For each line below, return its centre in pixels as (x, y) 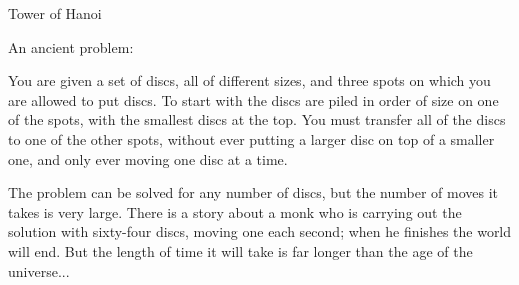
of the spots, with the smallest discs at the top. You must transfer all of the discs (257, 119)
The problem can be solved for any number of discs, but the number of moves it (253, 192)
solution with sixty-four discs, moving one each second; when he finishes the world (260, 231)
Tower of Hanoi (55, 13)
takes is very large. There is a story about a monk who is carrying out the (235, 211)
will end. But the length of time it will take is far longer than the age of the (240, 250)
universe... (39, 270)
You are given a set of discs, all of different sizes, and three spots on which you (249, 80)
